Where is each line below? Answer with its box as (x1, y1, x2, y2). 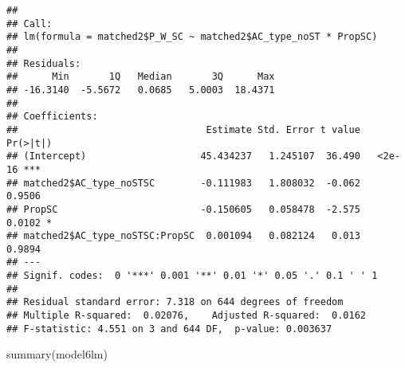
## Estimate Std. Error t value (6, 123, 360, 135)
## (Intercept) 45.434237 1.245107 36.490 (6, 151, 360, 162)
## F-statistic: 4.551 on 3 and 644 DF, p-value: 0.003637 (6, 323, 332, 335)
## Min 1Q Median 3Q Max (6, 71, 275, 83)
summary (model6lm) (6, 346, 108, 362)
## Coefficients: (6, 111, 98, 123)
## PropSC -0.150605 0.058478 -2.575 (6, 203, 360, 215)
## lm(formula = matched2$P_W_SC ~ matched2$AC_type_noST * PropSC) (6, 31, 378, 43)
